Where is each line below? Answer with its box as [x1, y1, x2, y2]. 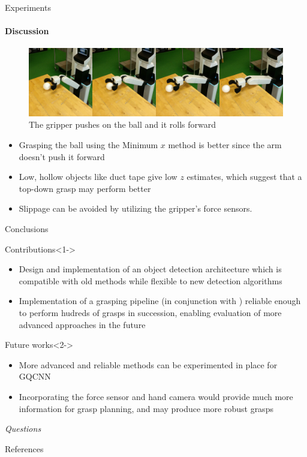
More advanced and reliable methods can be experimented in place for [19, 358, 278, 371]
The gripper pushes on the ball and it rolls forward [29, 118, 216, 131]
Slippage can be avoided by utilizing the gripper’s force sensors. [19, 202, 252, 215]
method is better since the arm [168, 139, 282, 151]
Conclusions [5, 223, 49, 234]
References [5, 442, 44, 455]
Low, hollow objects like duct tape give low [19, 170, 177, 183]
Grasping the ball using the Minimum [19, 139, 158, 151]
